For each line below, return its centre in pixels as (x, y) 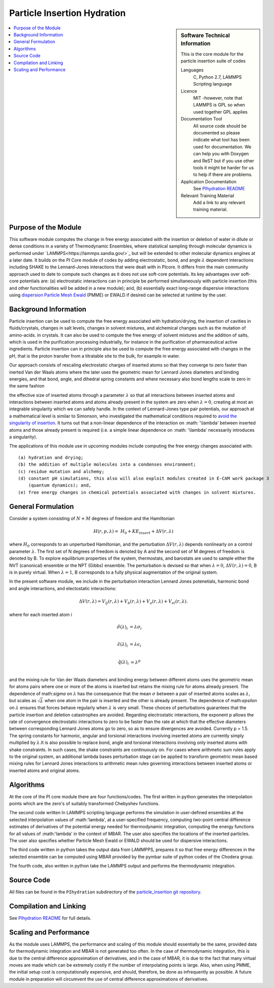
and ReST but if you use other (224, 161)
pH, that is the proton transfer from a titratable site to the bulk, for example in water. (95, 356)
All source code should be (220, 126)
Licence (189, 91)
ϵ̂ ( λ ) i (123, 645)
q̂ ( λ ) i (123, 663)
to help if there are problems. (223, 175)
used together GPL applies (220, 112)
